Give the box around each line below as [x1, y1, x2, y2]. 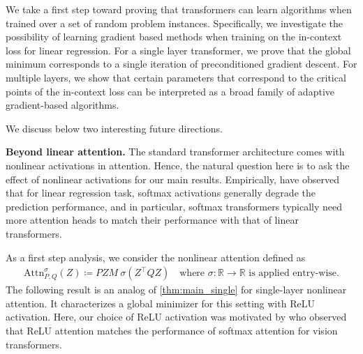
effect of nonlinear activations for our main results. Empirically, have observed [6, 171, 339, 186]
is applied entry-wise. [249, 268, 339, 279]
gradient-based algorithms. [6, 98, 119, 112]
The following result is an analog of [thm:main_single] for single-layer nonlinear [6, 282, 347, 297]
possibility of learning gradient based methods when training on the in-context [6, 29, 342, 44]
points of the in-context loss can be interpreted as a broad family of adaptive [6, 84, 334, 98]
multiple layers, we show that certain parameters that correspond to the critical [6, 70, 346, 84]
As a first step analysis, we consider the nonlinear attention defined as [6, 249, 306, 264]
